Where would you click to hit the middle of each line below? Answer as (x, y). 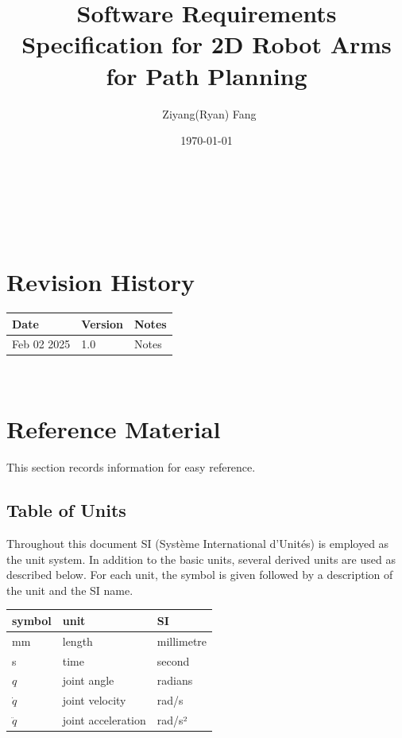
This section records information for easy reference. (131, 467)
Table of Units (66, 510)
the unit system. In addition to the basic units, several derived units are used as (201, 559)
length (77, 641)
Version (102, 323)
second (173, 660)
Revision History (100, 282)
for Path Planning (207, 75)
